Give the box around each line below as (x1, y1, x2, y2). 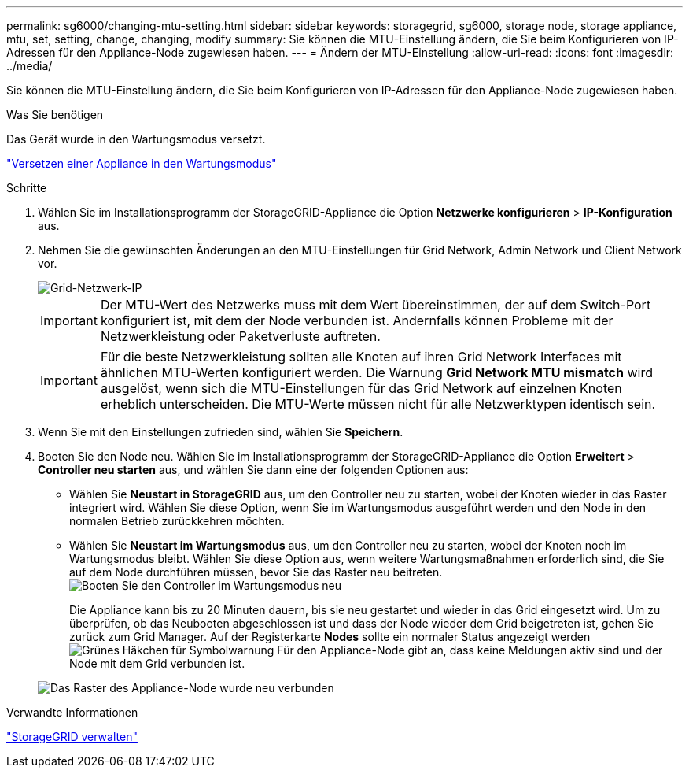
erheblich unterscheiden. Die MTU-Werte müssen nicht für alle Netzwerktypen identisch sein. (100, 396, 656, 412)
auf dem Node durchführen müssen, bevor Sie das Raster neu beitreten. (69, 565, 443, 579)
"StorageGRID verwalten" (6, 730, 138, 743)
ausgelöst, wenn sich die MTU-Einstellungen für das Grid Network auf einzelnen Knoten (100, 380, 622, 396)
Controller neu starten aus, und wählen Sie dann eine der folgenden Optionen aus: (38, 463, 469, 476)
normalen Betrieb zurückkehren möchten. (69, 514, 285, 528)
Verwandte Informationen (6, 705, 138, 719)
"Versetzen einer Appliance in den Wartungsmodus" (6, 157, 277, 170)
